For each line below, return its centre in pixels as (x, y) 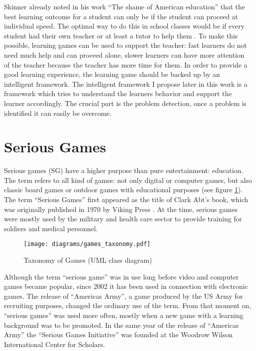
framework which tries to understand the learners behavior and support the (118, 93)
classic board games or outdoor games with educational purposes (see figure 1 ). (123, 190)
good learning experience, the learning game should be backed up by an (112, 74)
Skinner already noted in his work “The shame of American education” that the (125, 6)
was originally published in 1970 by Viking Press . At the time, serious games (121, 209)
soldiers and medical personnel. (51, 228)
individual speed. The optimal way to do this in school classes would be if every (124, 26)
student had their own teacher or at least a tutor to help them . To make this (121, 35)
